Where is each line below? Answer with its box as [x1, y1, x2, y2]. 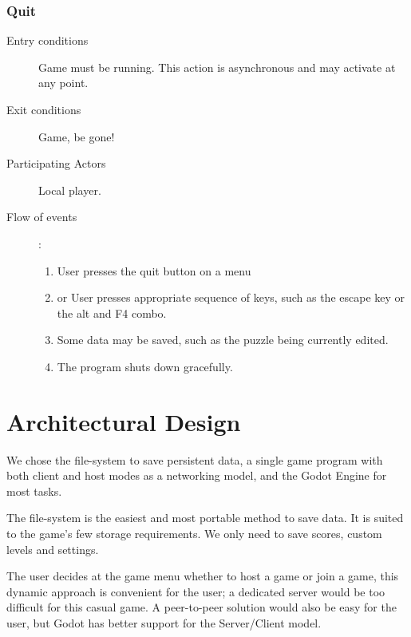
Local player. [38, 181, 101, 198]
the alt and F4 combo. [57, 304, 167, 321]
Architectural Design [6, 405, 241, 437]
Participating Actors [6, 155, 106, 172]
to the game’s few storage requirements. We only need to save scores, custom [6, 525, 382, 542]
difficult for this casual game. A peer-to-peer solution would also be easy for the [6, 599, 397, 615]
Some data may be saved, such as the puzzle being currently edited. [57, 331, 389, 348]
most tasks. [6, 482, 62, 499]
